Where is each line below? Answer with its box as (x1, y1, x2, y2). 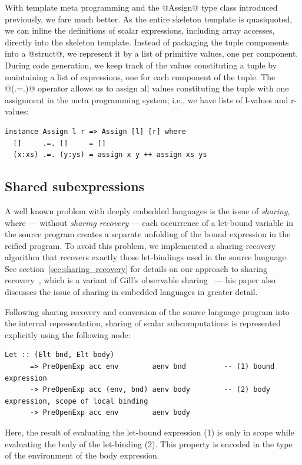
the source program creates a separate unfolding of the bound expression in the (5, 228, 291, 240)
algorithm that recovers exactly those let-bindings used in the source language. (5, 251, 288, 263)
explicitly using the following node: (5, 328, 131, 340)
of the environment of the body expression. (5, 449, 160, 461)
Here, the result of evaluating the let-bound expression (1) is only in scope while (5, 426, 294, 438)
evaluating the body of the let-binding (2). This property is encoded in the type (5, 437, 293, 450)
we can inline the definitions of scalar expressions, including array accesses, (5, 24, 275, 37)
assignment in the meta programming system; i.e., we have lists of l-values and (5, 93, 288, 106)
